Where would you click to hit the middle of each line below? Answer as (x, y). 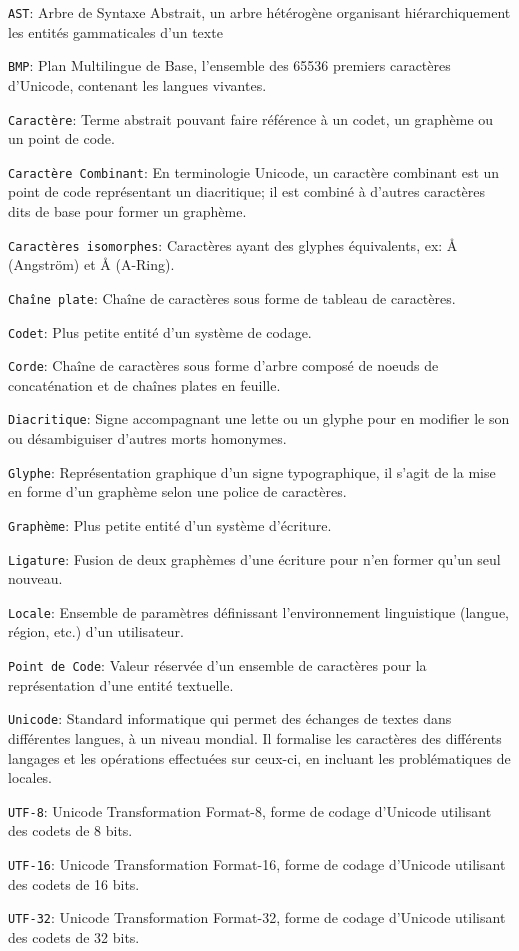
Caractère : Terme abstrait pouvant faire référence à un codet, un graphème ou (251, 118)
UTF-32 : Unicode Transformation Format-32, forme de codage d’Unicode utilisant (257, 917)
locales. (30, 777)
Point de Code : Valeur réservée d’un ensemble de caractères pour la (217, 665)
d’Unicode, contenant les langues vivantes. (137, 84)
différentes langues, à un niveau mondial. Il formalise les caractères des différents (255, 737)
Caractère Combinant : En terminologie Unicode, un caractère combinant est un (254, 171)
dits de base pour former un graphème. (127, 211)
